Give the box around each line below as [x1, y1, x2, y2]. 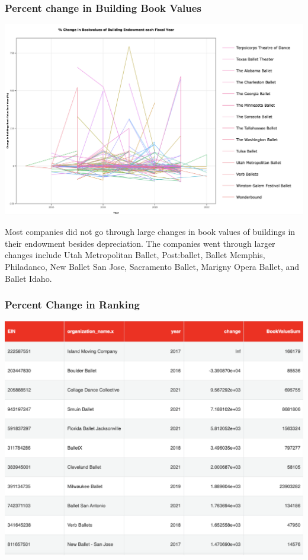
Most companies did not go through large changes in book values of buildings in [5, 225, 296, 238]
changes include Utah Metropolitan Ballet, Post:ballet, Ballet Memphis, [5, 249, 265, 261]
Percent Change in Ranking [5, 297, 140, 312]
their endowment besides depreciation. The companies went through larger [5, 237, 275, 249]
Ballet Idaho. [5, 272, 52, 284]
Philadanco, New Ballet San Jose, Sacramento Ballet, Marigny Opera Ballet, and [5, 260, 300, 272]
